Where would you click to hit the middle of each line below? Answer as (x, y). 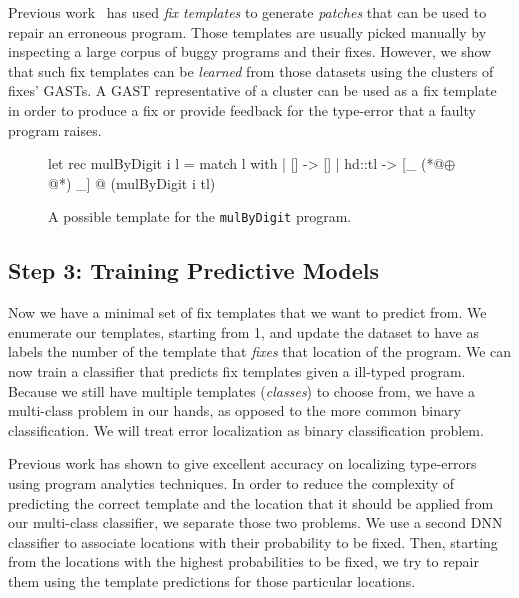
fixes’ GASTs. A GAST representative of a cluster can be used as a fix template (252, 90)
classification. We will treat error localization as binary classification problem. (246, 429)
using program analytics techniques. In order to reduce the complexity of (231, 482)
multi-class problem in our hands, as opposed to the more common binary (234, 410)
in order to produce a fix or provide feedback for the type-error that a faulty (242, 109)
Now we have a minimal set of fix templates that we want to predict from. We (247, 312)
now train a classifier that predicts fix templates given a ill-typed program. (237, 370)
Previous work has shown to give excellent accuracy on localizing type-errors (242, 463)
